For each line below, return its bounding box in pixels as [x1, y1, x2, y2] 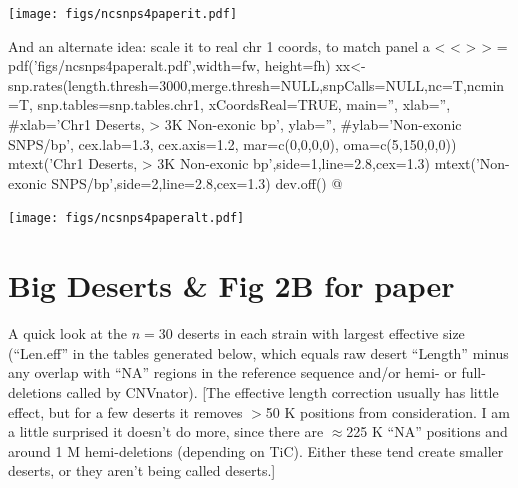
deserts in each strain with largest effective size [177, 323, 465, 344]
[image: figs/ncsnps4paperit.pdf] [8, 7, 238, 21]
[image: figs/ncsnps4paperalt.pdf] [8, 211, 245, 226]
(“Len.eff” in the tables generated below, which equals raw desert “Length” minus [8, 342, 509, 363]
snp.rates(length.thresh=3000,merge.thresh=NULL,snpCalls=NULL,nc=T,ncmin [8, 74, 505, 95]
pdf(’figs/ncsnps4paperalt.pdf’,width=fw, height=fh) [8, 55, 331, 76]
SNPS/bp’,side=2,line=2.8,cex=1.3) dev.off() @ [51, 172, 343, 193]
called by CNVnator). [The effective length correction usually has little [66, 381, 499, 402]
